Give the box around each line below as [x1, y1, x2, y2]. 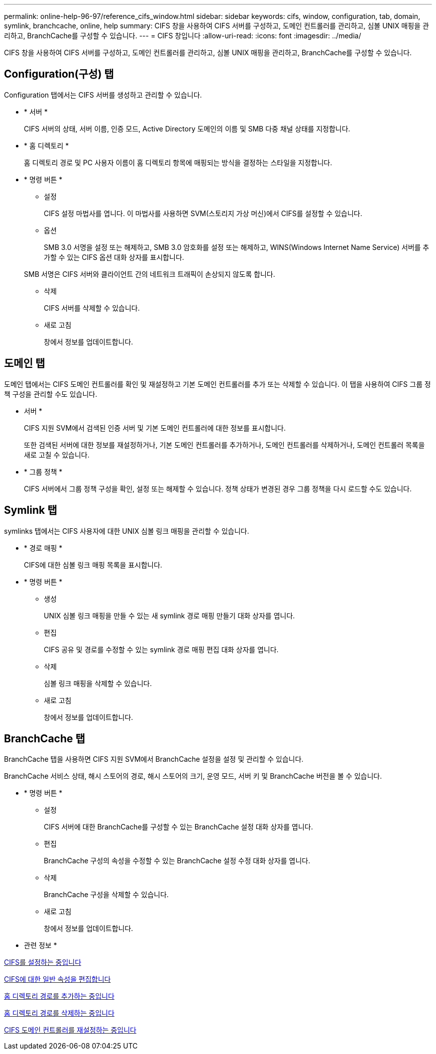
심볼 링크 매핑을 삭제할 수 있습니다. [44, 679, 152, 688]
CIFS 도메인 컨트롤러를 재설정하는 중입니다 [4, 1026, 136, 1035]
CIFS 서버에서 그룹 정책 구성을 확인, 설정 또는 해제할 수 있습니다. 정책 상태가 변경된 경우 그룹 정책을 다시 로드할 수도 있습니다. [24, 484, 412, 493]
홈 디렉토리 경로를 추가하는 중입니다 [4, 992, 114, 1001]
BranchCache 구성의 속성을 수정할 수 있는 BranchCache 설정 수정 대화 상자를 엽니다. [44, 856, 311, 865]
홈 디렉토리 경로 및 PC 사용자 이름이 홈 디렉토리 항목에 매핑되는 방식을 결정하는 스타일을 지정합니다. [24, 158, 332, 167]
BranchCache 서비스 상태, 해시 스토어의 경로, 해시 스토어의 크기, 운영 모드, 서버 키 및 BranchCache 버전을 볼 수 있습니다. [4, 772, 382, 781]
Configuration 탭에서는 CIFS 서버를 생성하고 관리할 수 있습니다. [4, 90, 202, 99]
